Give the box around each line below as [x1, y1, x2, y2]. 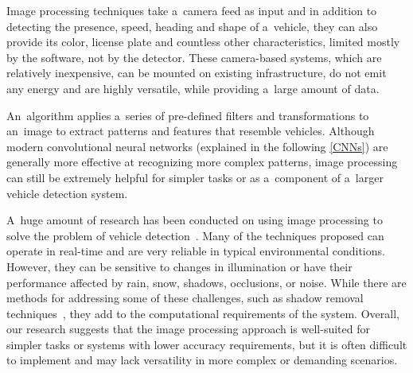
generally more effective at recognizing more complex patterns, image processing [6, 153, 398, 170]
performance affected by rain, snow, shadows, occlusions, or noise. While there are [6, 274, 407, 290]
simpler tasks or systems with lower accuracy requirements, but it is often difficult [6, 336, 407, 352]
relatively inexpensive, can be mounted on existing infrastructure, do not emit [6, 64, 387, 81]
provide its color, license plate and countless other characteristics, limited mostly [6, 33, 400, 50]
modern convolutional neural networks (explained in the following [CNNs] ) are [6, 138, 388, 154]
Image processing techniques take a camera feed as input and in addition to [6, 2, 377, 18]
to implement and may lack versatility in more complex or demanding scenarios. [6, 352, 398, 368]
